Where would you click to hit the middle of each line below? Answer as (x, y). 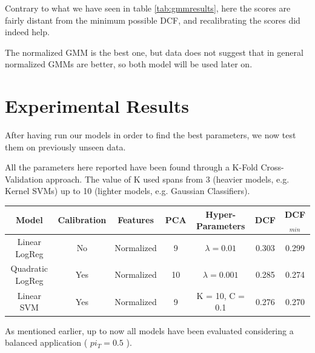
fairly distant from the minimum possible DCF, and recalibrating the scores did (153, 20)
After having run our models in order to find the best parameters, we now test (151, 135)
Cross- (272, 167)
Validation (24, 179)
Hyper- (221, 214)
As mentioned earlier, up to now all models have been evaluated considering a (149, 330)
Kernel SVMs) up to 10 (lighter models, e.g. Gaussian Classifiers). (128, 191)
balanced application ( (46, 342)
